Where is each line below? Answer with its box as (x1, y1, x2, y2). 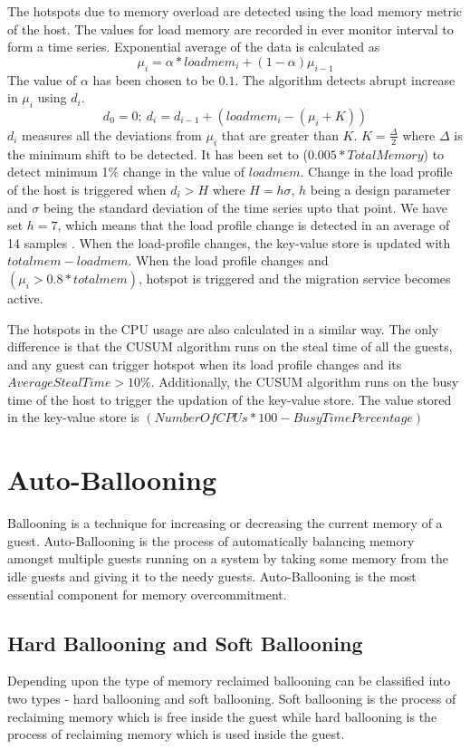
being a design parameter (310, 179, 451, 198)
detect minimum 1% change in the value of (7, 162, 245, 181)
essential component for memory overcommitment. (7, 584, 287, 603)
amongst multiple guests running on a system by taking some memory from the (7, 549, 449, 568)
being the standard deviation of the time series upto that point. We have (43, 197, 447, 216)
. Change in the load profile (300, 162, 453, 181)
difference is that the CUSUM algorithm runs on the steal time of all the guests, (7, 337, 453, 356)
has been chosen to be (92, 70, 215, 89)
